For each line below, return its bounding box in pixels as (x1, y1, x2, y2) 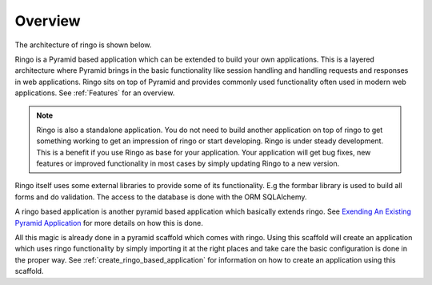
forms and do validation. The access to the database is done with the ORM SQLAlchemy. (14, 192, 307, 202)
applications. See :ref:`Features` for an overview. (14, 88, 175, 98)
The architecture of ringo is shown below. (14, 40, 152, 50)
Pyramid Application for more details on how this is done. (14, 218, 203, 227)
